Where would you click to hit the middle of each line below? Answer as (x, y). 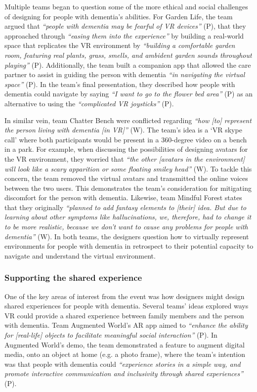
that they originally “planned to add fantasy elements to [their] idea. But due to (126, 207)
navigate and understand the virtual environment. (80, 255)
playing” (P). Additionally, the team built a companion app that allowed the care (128, 65)
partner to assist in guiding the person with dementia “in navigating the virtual (125, 74)
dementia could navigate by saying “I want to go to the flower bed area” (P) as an (129, 94)
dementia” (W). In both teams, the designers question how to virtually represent (127, 236)
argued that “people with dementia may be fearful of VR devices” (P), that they (125, 26)
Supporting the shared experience (73, 278)
